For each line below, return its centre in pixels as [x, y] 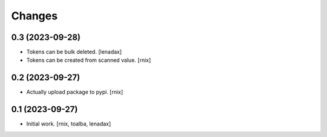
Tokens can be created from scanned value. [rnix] [89, 60]
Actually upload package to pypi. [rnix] [75, 92]
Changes [34, 16]
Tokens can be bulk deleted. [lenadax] [74, 52]
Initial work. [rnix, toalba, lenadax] [69, 124]
